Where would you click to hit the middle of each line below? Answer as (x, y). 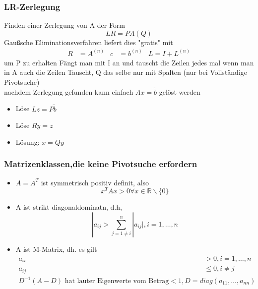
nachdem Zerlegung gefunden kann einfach (69, 91)
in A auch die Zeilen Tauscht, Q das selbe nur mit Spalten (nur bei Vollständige (126, 72)
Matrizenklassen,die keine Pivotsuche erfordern (101, 164)
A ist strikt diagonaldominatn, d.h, (69, 207)
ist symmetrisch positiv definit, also (95, 182)
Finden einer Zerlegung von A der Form (65, 25)
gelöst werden (180, 91)
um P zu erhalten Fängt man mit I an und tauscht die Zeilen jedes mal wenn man (129, 62)
